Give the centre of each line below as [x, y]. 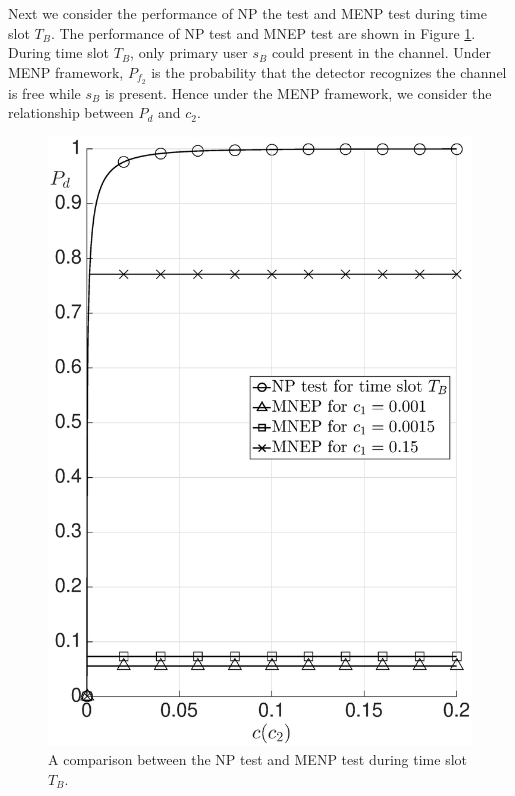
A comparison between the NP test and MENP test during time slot [258, 759]
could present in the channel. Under [381, 52]
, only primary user [189, 52]
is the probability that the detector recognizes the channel [329, 71]
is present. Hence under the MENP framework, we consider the [298, 92]
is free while [44, 92]
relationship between [71, 112]
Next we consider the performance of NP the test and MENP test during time [247, 13]
